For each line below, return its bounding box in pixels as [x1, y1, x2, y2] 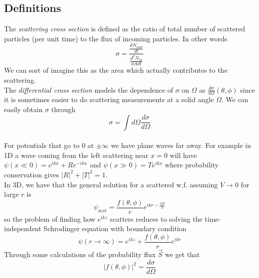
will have [170, 149, 197, 160]
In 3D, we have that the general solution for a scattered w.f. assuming [4, 179, 218, 189]
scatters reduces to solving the [110, 213, 203, 224]
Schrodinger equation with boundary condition [43, 223, 187, 234]
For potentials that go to [4, 140, 80, 150]
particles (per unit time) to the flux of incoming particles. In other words [4, 33, 228, 43]
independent [4, 223, 41, 234]
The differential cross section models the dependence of [4, 84, 173, 95]
